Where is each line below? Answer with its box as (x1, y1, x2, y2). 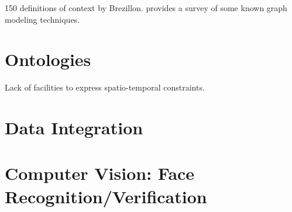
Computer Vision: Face (5, 161, 195, 185)
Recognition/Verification (5, 184, 207, 208)
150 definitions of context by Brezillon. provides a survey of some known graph (5, 2, 287, 13)
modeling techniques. (5, 13, 80, 25)
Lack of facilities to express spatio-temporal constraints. (5, 81, 205, 93)
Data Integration (5, 116, 143, 140)
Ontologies (5, 47, 91, 71)
